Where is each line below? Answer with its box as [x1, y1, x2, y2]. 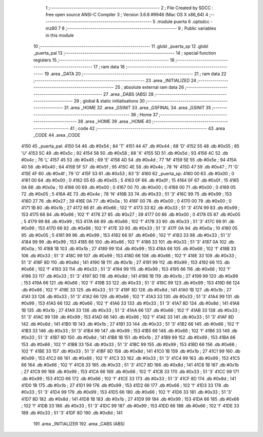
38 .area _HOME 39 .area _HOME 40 [77, 119, 151, 125]
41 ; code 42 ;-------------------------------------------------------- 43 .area [70, 125, 225, 131]
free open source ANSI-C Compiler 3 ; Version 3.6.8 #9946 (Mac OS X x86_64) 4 [45, 12, 208, 18]
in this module [45, 32, 74, 38]
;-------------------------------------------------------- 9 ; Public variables [65, 25, 216, 31]
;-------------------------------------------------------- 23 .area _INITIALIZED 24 [33, 77, 197, 83]
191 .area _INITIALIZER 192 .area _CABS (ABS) [33, 421, 125, 427]
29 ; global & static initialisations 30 [74, 98, 145, 104]
